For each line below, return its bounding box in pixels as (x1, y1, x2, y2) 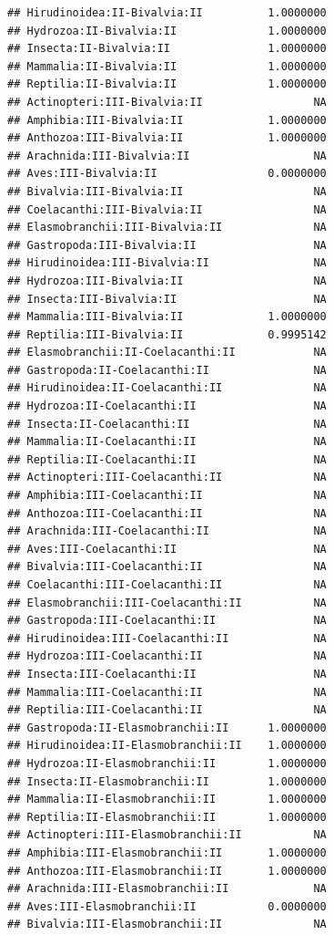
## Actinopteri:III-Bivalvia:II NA (7, 95, 327, 109)
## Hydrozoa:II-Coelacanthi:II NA (7, 400, 327, 413)
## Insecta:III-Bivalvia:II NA (7, 292, 327, 306)
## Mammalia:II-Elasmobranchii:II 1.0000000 (7, 793, 327, 806)
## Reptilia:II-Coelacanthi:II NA (7, 452, 327, 466)
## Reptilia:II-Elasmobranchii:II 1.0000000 (7, 810, 327, 824)
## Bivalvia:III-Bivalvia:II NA (7, 184, 327, 198)
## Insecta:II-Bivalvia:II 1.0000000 (7, 42, 327, 56)
